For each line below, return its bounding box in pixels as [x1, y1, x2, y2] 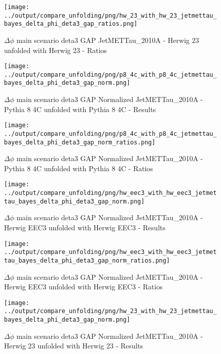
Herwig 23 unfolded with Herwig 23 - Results [4, 340, 143, 351]
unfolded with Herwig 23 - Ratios [4, 44, 107, 55]
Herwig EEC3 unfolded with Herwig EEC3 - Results [4, 222, 166, 233]
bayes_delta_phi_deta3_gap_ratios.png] [4, 20, 137, 28]
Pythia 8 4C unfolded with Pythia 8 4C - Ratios [4, 163, 153, 173]
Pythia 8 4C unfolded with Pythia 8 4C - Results [4, 104, 156, 114]
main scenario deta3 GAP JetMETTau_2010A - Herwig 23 [16, 34, 199, 45]
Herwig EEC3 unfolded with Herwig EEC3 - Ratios [4, 281, 163, 292]
